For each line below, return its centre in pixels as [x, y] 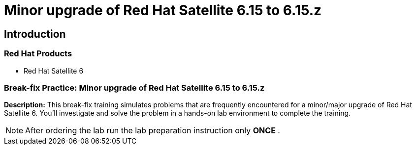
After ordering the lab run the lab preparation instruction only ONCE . [153, 131]
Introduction [35, 34]
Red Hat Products [38, 54]
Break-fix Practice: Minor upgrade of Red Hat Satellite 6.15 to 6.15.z [134, 87]
